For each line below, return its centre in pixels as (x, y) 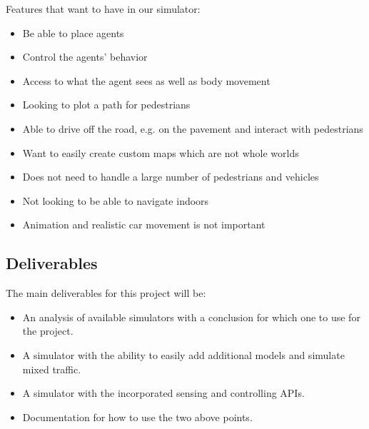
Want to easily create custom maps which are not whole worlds (161, 152)
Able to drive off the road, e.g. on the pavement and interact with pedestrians (193, 128)
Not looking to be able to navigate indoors (116, 200)
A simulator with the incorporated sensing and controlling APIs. (163, 393)
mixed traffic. (52, 369)
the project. (48, 331)
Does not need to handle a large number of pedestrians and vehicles (171, 177)
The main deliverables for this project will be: (106, 293)
